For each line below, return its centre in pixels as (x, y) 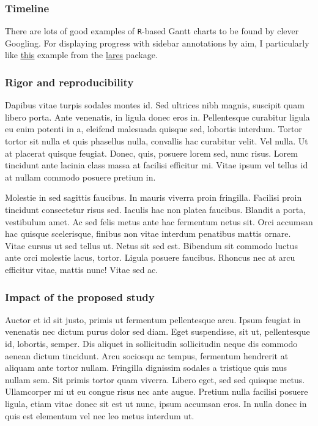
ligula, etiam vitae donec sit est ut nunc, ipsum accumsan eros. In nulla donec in (156, 403)
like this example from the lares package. (81, 55)
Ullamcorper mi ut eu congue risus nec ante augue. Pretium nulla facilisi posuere (157, 391)
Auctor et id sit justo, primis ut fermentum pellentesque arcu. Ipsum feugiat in (153, 319)
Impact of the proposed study (80, 297)
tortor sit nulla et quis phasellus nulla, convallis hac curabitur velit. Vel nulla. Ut (157, 141)
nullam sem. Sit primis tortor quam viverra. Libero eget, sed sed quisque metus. (155, 379)
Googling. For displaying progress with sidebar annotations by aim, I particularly (157, 43)
